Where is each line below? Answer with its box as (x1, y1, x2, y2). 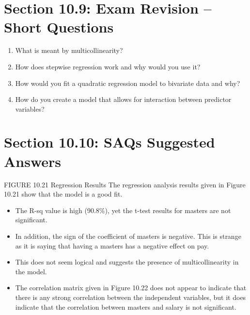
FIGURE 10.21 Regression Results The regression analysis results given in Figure (4, 179, 246, 189)
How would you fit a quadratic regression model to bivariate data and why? (15, 78, 240, 88)
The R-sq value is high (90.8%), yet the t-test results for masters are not (15, 205, 231, 215)
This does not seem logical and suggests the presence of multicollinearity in (15, 257, 239, 267)
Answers (4, 151, 62, 171)
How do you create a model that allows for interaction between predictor (15, 94, 232, 104)
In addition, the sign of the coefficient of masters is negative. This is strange (15, 231, 241, 241)
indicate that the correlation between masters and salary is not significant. (15, 301, 236, 312)
